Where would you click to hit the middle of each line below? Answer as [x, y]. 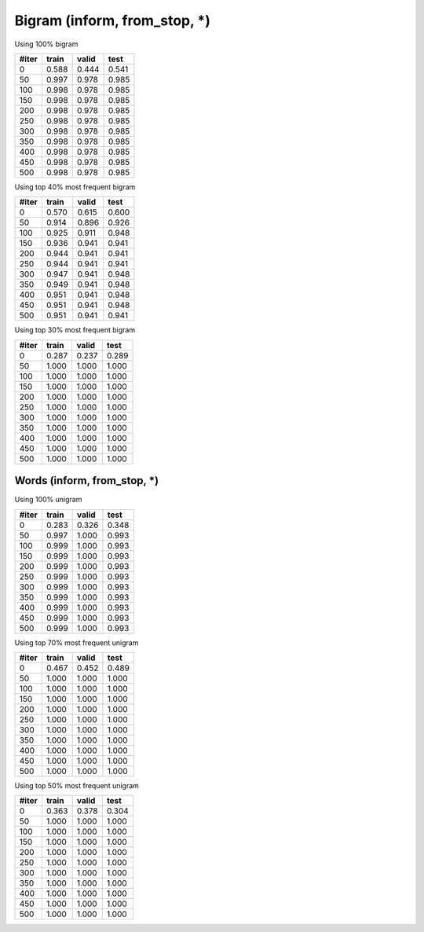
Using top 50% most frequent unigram [77, 786]
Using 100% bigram [46, 44]
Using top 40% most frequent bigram [75, 187]
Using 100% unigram [48, 500]
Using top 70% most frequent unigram [77, 642]
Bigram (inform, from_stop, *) [113, 20]
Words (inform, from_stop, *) [87, 481]
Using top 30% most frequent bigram [75, 330]
